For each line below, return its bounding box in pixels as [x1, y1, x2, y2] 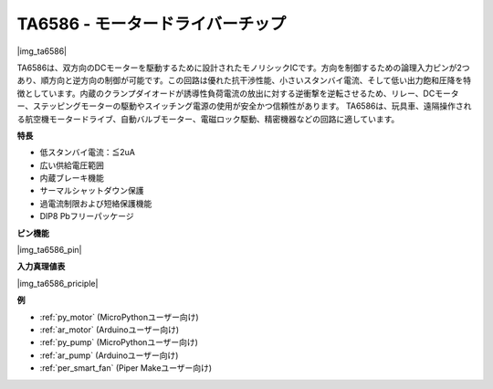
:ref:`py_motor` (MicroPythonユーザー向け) [39, 311, 200, 322]
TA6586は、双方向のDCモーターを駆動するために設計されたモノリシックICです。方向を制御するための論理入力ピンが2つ [16, 62, 470, 73]
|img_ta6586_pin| [16, 245, 82, 256]
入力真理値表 [16, 261, 66, 272]
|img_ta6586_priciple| [16, 278, 99, 289]
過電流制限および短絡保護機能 [39, 197, 152, 209]
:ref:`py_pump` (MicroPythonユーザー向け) [39, 337, 198, 348]
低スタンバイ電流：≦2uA [39, 147, 136, 158]
